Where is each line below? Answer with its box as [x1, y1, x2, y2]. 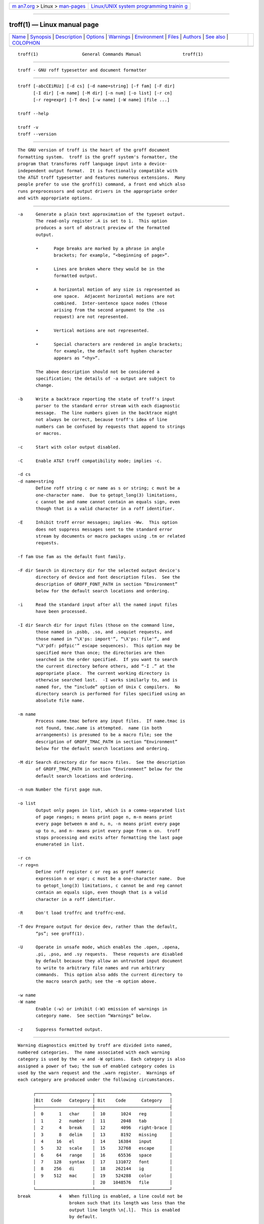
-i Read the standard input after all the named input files [18, 602, 178, 607]
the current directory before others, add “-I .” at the [36, 663, 176, 669]
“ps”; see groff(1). [36, 931, 85, 936]
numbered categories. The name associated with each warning [18, 1049, 170, 1055]
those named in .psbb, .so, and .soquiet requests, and [36, 629, 173, 635]
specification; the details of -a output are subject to [36, 376, 176, 381]
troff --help [18, 111, 49, 116]
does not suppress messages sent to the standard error [36, 526, 173, 532]
